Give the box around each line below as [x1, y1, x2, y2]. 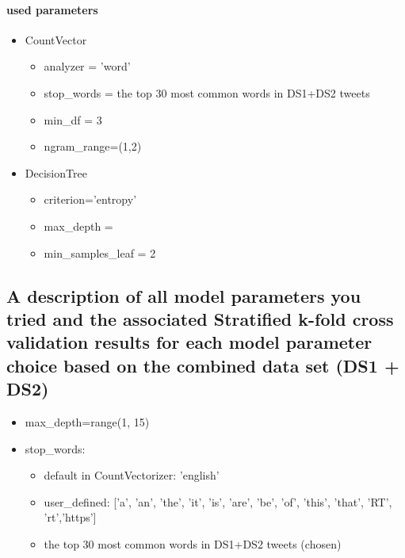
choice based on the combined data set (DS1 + [6, 353, 399, 377]
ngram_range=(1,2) [44, 138, 142, 155]
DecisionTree [25, 164, 87, 181]
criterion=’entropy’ [44, 191, 137, 208]
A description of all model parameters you [6, 283, 361, 308]
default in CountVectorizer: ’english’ [44, 467, 220, 483]
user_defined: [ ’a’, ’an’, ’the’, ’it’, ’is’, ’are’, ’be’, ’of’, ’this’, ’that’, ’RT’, [44, 493, 392, 510]
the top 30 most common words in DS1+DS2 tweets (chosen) [44, 535, 342, 552]
